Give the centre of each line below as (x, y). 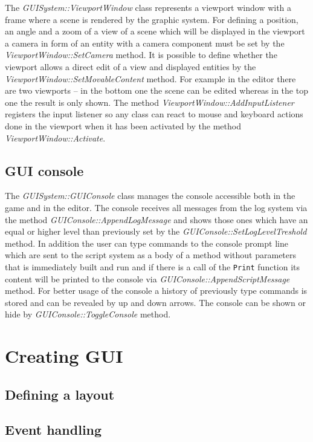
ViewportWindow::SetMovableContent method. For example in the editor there (150, 78)
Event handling (53, 430)
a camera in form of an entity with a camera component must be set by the (145, 43)
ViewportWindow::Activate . (55, 138)
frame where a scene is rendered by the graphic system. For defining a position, (152, 19)
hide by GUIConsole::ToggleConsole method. (88, 314)
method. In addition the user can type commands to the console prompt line (147, 243)
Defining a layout (60, 394)
